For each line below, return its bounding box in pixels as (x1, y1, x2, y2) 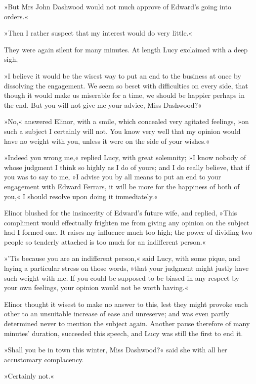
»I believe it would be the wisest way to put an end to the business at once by (4, 70, 241, 81)
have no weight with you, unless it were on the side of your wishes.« (4, 135, 210, 146)
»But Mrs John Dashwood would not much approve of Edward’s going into (4, 1, 232, 11)
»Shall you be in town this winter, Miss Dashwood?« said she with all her (4, 344, 227, 355)
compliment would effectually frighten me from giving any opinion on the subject (4, 217, 250, 227)
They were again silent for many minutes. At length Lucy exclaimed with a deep (4, 44, 248, 54)
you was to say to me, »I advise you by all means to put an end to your (4, 171, 221, 182)
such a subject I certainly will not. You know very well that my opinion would (4, 126, 241, 136)
